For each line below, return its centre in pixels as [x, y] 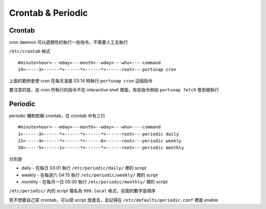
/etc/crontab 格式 [30, 51]
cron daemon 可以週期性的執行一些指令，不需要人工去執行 [68, 42]
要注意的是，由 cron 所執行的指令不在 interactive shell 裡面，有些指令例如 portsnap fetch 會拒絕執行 [114, 90]
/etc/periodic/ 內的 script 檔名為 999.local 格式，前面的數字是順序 [82, 191]
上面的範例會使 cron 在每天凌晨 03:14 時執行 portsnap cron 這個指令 [81, 81]
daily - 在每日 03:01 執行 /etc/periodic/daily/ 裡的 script [84, 168]
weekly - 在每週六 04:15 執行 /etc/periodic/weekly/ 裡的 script [90, 175]
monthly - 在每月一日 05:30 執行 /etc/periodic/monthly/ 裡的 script [95, 182]
